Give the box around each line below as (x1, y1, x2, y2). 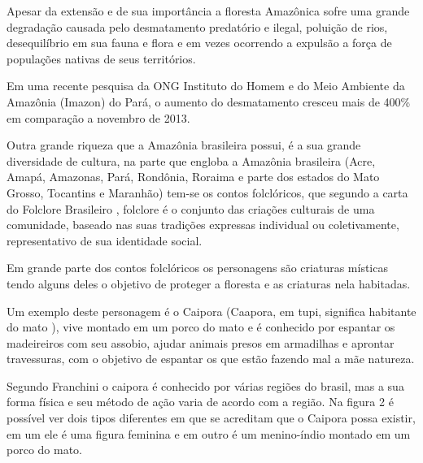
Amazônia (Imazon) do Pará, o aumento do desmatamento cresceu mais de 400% (7, 93, 411, 110)
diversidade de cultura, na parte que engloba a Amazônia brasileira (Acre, (7, 152, 376, 169)
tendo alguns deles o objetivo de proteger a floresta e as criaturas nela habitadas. (7, 275, 411, 292)
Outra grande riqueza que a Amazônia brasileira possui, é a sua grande (7, 136, 361, 154)
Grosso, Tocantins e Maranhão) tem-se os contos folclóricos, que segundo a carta (7, 184, 408, 201)
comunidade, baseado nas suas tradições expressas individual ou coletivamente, (7, 216, 399, 233)
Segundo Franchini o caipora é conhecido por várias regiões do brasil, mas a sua (7, 377, 404, 394)
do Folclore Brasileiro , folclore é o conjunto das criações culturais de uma (7, 200, 375, 217)
